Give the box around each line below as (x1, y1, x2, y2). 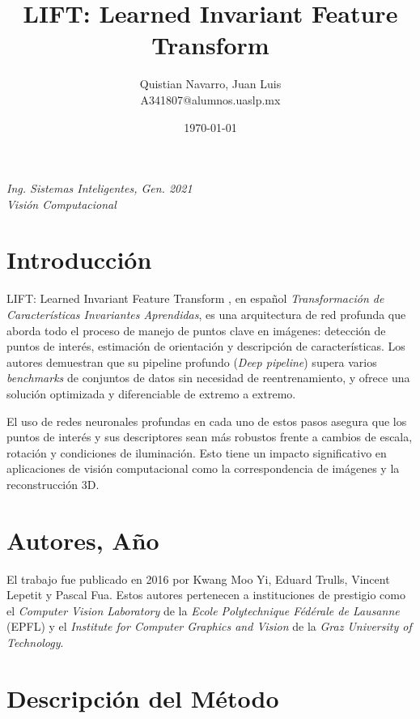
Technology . (6, 634, 64, 651)
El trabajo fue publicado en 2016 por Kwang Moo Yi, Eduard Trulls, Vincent (6, 570, 390, 587)
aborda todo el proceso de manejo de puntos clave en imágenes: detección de (6, 321, 386, 338)
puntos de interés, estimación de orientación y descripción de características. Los (6, 338, 405, 355)
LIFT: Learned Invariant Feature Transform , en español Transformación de (6, 290, 384, 307)
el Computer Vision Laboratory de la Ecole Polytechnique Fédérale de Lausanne (6, 602, 400, 619)
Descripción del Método (6, 681, 279, 714)
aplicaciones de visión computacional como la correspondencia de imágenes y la (6, 460, 400, 477)
